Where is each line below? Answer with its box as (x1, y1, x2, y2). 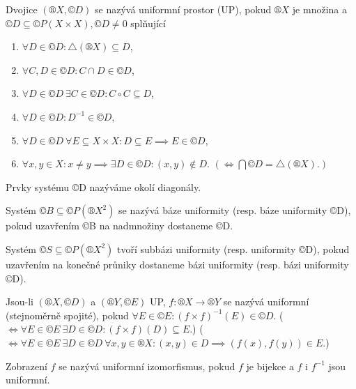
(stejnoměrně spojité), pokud (6, 307, 129, 322)
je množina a (292, 2, 347, 16)
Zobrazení (6, 358, 47, 373)
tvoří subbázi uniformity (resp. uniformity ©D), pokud (117, 241, 350, 256)
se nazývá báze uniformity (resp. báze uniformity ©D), (118, 203, 351, 218)
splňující (130, 15, 166, 30)
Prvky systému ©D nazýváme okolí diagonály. (6, 179, 201, 194)
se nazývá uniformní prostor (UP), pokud (95, 2, 272, 16)
